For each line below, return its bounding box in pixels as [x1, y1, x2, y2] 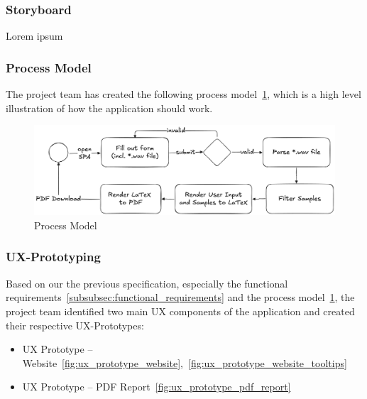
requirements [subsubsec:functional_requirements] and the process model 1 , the [6, 290, 355, 305]
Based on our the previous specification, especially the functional [6, 275, 288, 290]
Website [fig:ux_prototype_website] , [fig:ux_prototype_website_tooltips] [22, 355, 347, 370]
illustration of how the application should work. [6, 100, 213, 115]
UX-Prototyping [6, 248, 101, 266]
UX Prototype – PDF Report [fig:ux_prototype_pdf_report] [22, 379, 291, 394]
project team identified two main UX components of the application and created [6, 303, 355, 318]
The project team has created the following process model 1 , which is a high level [6, 87, 361, 102]
